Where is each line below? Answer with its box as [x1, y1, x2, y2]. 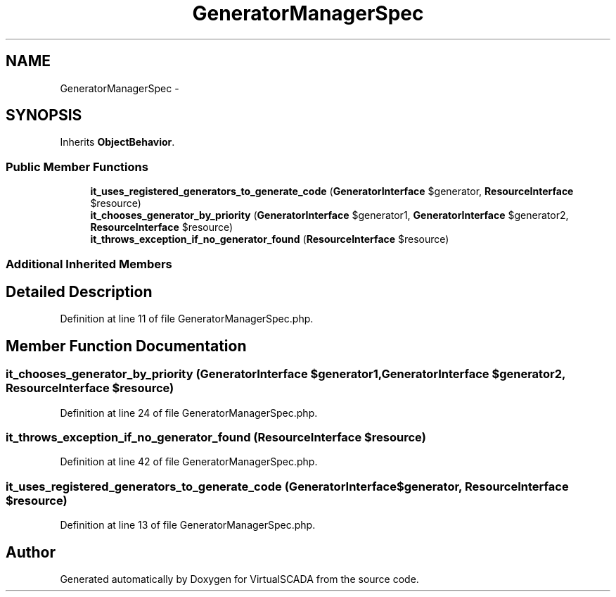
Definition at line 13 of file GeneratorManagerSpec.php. [60, 519, 316, 532]
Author [6, 543, 56, 561]
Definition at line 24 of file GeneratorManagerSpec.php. [60, 406, 318, 419]
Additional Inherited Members [6, 256, 172, 271]
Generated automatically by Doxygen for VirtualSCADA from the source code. [60, 572, 419, 585]
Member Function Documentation [6, 337, 247, 355]
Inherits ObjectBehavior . [60, 136, 175, 149]
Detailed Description [6, 282, 153, 301]
